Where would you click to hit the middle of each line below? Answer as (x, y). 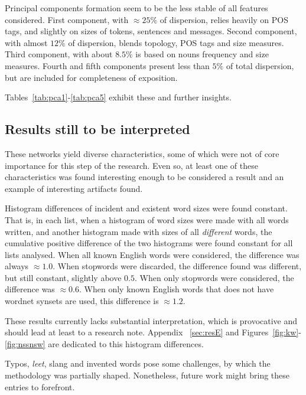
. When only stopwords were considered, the (214, 277)
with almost (26, 42)
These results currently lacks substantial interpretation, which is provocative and (151, 320)
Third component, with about (59, 54)
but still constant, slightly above (63, 277)
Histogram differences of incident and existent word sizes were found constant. (146, 208)
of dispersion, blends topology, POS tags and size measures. (176, 42)
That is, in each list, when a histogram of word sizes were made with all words (147, 219)
